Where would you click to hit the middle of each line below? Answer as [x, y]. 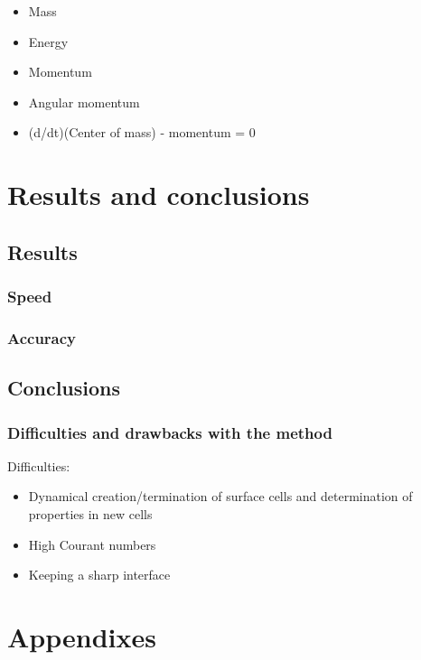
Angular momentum [84, 102]
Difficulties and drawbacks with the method [170, 432]
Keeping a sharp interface [99, 575]
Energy [48, 41]
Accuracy [42, 337]
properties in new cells [90, 514]
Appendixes [82, 636]
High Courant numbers [92, 544]
